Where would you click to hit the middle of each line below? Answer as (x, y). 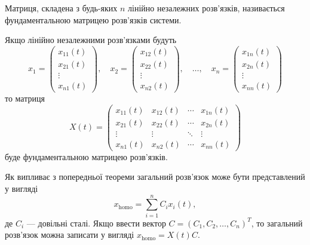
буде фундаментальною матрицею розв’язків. (86, 156)
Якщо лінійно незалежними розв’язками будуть (91, 40)
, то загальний (277, 223)
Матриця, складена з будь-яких (61, 8)
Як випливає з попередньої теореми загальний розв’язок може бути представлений (155, 177)
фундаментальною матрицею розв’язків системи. (93, 19)
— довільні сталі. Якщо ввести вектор (96, 223)
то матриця (25, 98)
